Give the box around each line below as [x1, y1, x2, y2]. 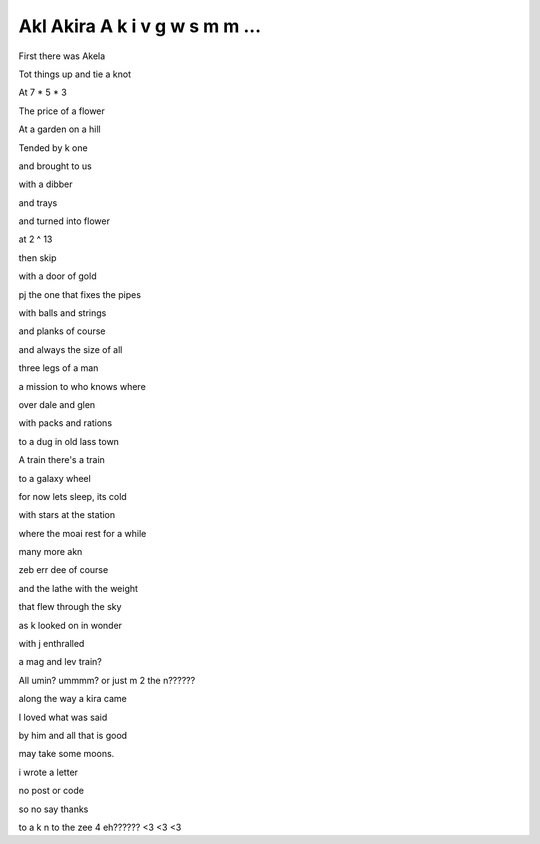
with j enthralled [18, 638, 85, 650]
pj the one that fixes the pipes [18, 288, 142, 300]
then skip [18, 251, 57, 264]
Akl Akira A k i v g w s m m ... [18, 15, 262, 37]
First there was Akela [18, 50, 106, 62]
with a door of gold [18, 270, 97, 282]
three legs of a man [18, 362, 99, 374]
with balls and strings [18, 307, 107, 319]
